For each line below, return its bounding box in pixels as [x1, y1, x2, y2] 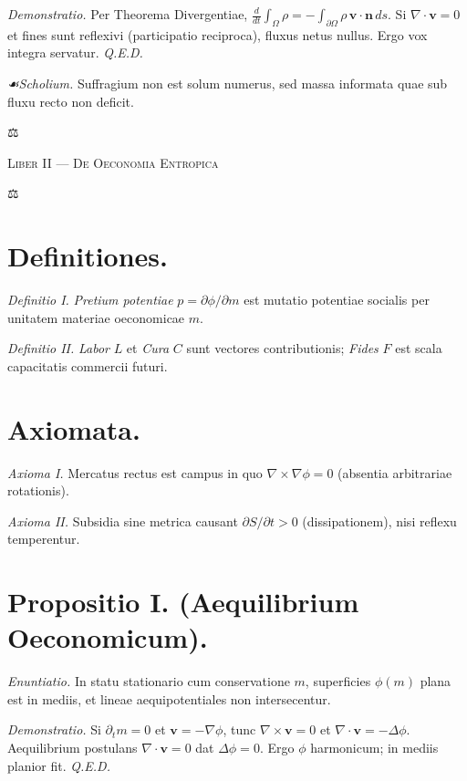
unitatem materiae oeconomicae [7, 307, 185, 327]
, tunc [223, 720, 256, 739]
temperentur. [7, 529, 80, 548]
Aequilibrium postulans [7, 738, 138, 757]
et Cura [126, 338, 170, 358]
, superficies [305, 672, 371, 691]
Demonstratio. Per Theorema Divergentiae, [7, 5, 248, 23]
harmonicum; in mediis [310, 738, 439, 757]
